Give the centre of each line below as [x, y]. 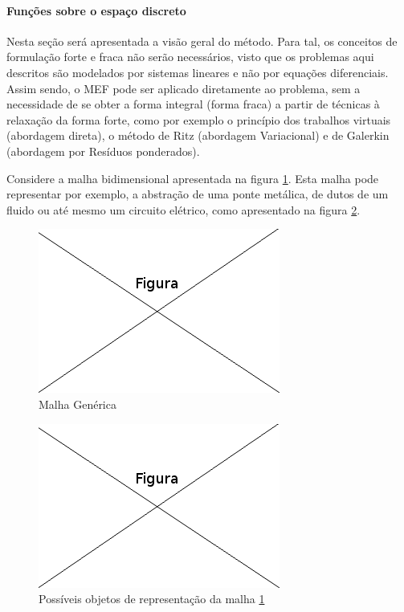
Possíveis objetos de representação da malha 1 [152, 599]
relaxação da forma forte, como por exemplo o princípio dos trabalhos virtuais [199, 119]
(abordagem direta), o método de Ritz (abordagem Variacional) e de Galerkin [198, 135]
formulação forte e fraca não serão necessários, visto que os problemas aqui [190, 57]
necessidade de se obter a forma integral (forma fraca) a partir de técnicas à [193, 104]
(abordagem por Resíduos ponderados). [103, 151]
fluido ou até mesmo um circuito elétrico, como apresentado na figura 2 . [184, 209]
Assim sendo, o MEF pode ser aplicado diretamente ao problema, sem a [184, 88]
